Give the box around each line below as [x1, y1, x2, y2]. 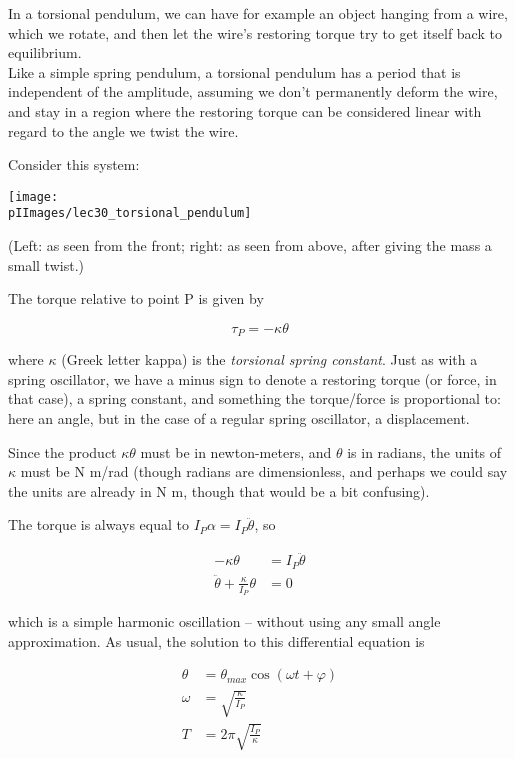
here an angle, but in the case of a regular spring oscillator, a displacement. [8, 408, 470, 429]
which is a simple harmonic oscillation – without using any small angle [8, 611, 441, 632]
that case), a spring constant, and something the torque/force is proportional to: [8, 388, 501, 409]
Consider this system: [8, 154, 140, 175]
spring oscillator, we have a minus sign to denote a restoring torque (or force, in [8, 368, 497, 389]
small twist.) [8, 254, 84, 275]
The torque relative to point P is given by [8, 288, 264, 309]
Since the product [8, 441, 117, 462]
